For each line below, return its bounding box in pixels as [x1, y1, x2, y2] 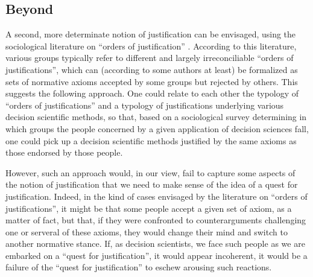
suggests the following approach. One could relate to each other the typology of [5, 87, 299, 100]
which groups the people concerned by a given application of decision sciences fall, [5, 122, 309, 135]
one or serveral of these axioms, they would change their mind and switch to [5, 225, 288, 238]
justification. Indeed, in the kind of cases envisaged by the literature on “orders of [5, 189, 308, 202]
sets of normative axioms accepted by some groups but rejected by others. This [5, 75, 298, 88]
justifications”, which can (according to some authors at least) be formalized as [5, 63, 298, 75]
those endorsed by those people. [5, 146, 123, 159]
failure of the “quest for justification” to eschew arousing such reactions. [5, 261, 272, 273]
